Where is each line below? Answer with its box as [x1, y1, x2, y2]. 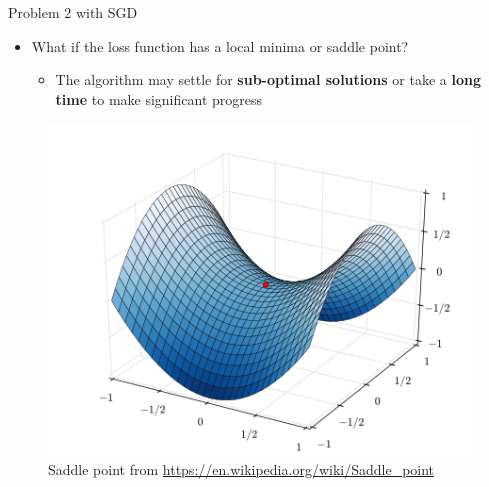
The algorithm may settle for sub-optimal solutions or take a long [55, 69, 481, 90]
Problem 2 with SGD [8, 2, 138, 22]
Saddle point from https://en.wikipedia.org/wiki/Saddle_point [48, 458, 435, 479]
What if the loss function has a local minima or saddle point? [31, 35, 409, 56]
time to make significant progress [55, 88, 263, 109]
